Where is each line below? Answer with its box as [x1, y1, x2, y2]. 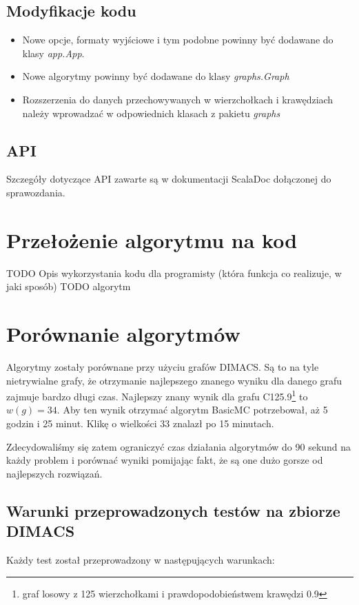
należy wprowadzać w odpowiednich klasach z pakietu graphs [22, 105, 280, 120]
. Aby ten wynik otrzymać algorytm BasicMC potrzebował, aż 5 [57, 402, 328, 417]
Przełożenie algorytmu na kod [6, 225, 298, 254]
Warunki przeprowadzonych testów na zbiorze [6, 500, 340, 521]
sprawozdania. [6, 185, 65, 199]
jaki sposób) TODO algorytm [6, 279, 131, 294]
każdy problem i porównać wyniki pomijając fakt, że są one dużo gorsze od [6, 453, 323, 467]
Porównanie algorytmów [6, 320, 240, 348]
